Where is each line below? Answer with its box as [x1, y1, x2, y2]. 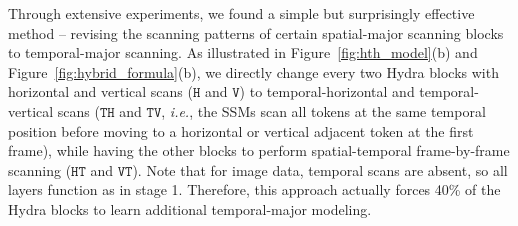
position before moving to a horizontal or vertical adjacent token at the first [8, 120, 474, 141]
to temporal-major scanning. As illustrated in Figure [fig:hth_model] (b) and [8, 42, 478, 63]
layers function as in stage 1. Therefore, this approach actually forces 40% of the [8, 179, 501, 200]
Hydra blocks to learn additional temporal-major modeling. [8, 198, 372, 219]
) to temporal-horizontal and [239, 81, 415, 102]
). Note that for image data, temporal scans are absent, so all [132, 159, 508, 180]
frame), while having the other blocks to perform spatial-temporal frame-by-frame [8, 140, 510, 161]
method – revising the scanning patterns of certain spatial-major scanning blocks [8, 22, 504, 43]
